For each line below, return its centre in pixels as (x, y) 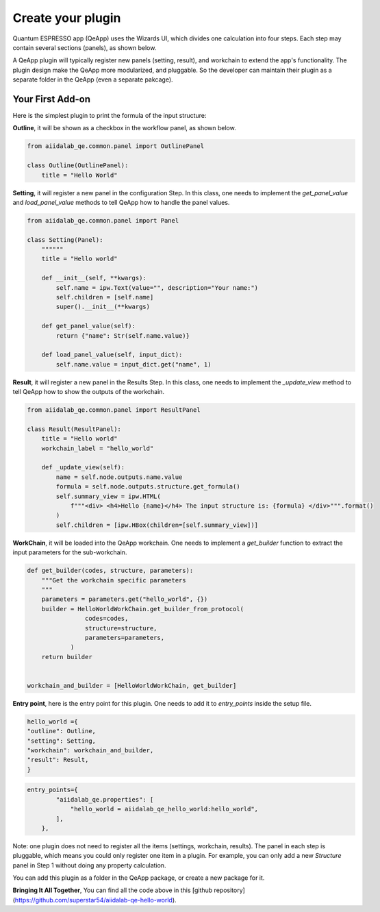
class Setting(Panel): (65, 239)
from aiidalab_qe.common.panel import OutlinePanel (116, 146)
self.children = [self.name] (105, 297)
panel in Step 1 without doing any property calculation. (89, 865)
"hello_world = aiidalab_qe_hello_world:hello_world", (164, 809)
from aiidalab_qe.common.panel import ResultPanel (114, 410)
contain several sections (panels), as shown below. (85, 47)
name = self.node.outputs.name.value (119, 477)
